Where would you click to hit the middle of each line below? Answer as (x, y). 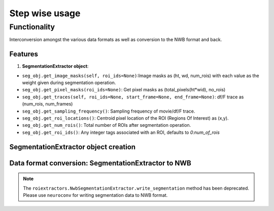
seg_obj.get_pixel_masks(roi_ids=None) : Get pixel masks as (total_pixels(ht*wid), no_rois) (124, 90)
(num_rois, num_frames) (47, 104)
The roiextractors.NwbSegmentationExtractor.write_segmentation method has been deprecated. (136, 188)
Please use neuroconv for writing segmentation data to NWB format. (95, 195)
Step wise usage (45, 13)
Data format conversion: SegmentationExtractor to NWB (100, 163)
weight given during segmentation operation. (69, 83)
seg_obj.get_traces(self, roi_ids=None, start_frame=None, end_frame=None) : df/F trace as (133, 97)
